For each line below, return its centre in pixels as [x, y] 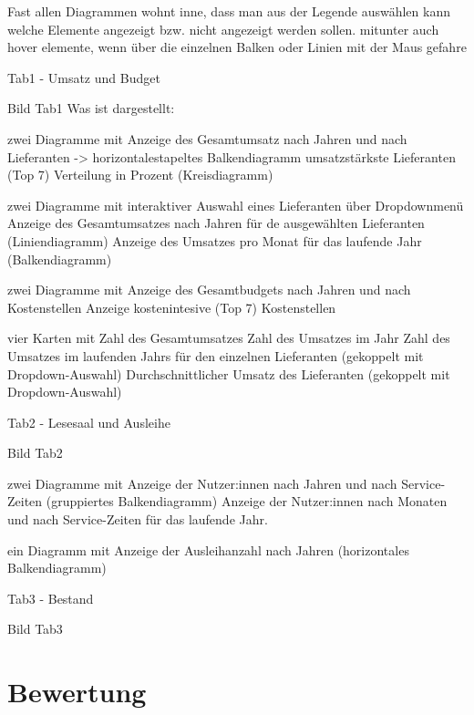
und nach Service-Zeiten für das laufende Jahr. [138, 519]
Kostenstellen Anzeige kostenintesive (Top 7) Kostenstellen [172, 307]
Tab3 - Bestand [51, 598]
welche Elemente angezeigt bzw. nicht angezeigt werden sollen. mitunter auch [223, 29]
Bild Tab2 [35, 453]
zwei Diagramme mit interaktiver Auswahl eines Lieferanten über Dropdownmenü [236, 205]
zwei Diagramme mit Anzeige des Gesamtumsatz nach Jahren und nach [207, 138]
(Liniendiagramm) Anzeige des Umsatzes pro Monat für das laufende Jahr [215, 240]
